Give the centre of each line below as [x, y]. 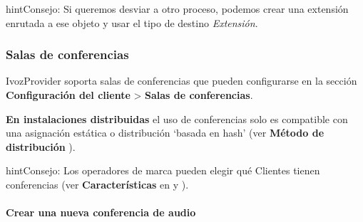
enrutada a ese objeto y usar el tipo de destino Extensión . [132, 22]
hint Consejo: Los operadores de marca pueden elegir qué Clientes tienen [163, 170]
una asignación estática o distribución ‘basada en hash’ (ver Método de [165, 133]
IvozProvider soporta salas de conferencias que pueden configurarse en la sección [181, 81]
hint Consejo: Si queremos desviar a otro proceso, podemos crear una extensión [177, 9]
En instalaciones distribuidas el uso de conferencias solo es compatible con [177, 118]
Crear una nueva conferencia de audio [101, 212]
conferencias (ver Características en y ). [97, 184]
